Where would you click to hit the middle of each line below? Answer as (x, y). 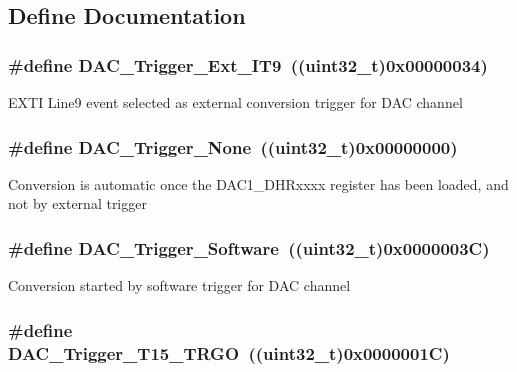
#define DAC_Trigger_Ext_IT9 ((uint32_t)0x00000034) (248, 64)
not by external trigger (77, 203)
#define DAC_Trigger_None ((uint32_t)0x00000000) (233, 146)
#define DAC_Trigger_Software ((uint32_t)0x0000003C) (249, 247)
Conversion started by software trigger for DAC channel (179, 285)
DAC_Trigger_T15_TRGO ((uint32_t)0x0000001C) (229, 352)
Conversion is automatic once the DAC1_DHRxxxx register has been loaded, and (258, 183)
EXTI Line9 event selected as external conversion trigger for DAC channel (235, 102)
